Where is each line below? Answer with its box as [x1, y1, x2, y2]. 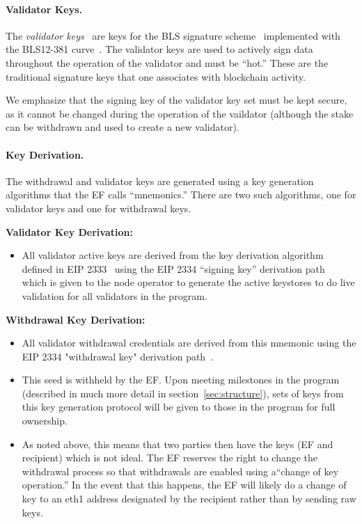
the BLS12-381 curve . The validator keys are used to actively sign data [6, 42, 313, 56]
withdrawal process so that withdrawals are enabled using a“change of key [22, 463, 339, 478]
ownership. [22, 413, 68, 428]
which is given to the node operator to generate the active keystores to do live [22, 275, 355, 289]
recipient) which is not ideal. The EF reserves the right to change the [22, 450, 318, 465]
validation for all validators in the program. [22, 288, 207, 303]
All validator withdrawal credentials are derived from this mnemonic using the [22, 335, 356, 350]
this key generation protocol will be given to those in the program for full [22, 399, 336, 414]
